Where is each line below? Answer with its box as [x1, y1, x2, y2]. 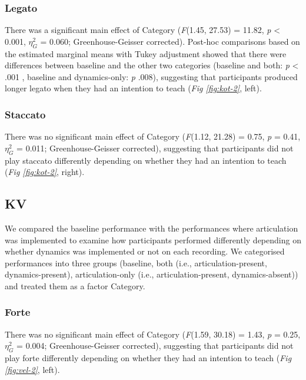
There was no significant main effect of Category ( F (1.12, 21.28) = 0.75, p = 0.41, [5, 130, 301, 143]
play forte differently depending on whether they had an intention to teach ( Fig [5, 352, 292, 364]
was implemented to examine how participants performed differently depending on [5, 233, 301, 246]
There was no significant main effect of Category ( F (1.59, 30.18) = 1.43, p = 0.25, [5, 328, 301, 340]
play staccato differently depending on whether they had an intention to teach [5, 154, 287, 166]
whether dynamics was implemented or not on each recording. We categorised [5, 245, 285, 257]
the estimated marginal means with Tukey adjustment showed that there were [5, 47, 287, 60]
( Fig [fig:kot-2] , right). [5, 166, 85, 178]
